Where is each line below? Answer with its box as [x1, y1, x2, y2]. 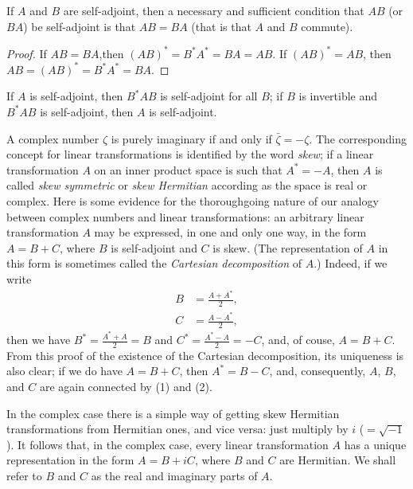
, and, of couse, [261, 331, 335, 348]
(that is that [191, 18, 251, 34]
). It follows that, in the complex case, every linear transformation [6, 436, 329, 452]
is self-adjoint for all [160, 88, 258, 104]
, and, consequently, [269, 362, 366, 379]
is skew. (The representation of [212, 239, 363, 256]
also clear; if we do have [6, 362, 123, 379]
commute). [301, 18, 353, 34]
